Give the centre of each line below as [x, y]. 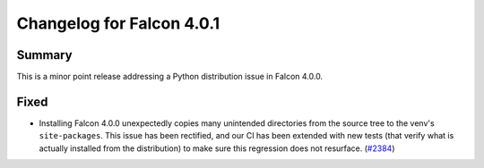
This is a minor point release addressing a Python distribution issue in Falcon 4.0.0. [169, 77]
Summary [44, 55]
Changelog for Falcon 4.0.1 [118, 23]
